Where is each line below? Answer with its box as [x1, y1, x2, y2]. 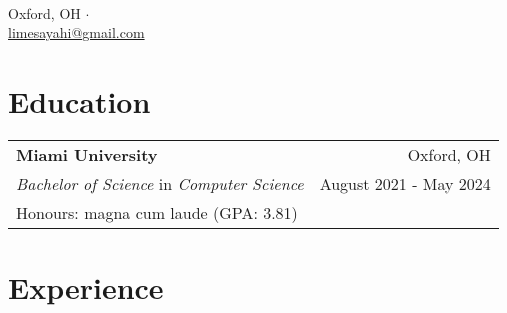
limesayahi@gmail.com [8, 22, 145, 43]
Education [8, 80, 151, 121]
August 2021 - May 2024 [319, 171, 491, 195]
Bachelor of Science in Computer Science [16, 171, 304, 195]
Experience [8, 267, 164, 308]
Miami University [16, 142, 158, 166]
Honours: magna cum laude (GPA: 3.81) [16, 200, 298, 224]
